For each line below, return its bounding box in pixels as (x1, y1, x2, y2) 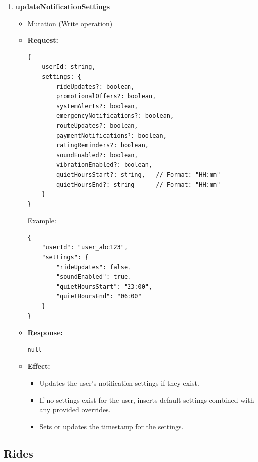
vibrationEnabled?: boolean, (56, 161, 153, 169)
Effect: (27, 361, 50, 371)
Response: (27, 327, 63, 338)
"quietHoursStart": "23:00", (56, 283, 153, 290)
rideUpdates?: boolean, (56, 83, 135, 90)
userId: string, (42, 63, 96, 71)
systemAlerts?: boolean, (56, 102, 138, 110)
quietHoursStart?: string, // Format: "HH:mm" (56, 171, 221, 178)
